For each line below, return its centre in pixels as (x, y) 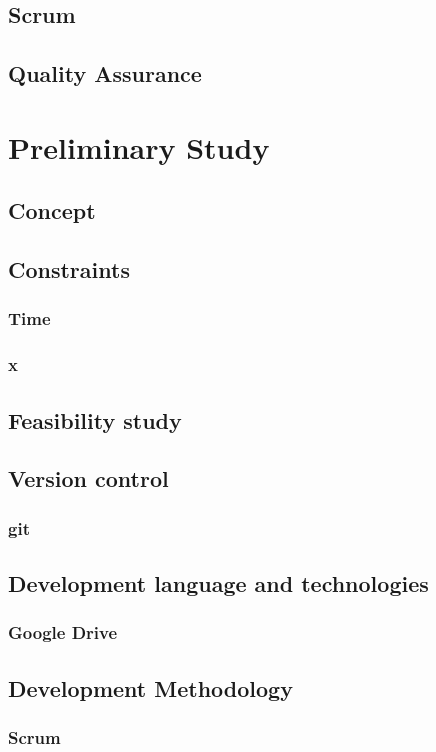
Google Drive (63, 632)
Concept (52, 210)
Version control (88, 478)
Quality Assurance (105, 73)
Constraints (69, 269)
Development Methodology (150, 687)
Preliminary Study (139, 146)
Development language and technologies (218, 582)
